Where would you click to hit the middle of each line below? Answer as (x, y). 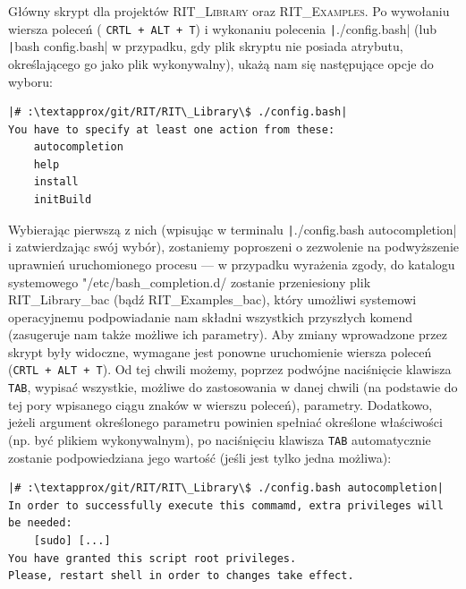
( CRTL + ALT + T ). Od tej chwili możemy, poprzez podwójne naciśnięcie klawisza (230, 369)
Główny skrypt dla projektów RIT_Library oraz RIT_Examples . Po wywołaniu (229, 11)
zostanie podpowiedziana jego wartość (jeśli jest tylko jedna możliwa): (200, 457)
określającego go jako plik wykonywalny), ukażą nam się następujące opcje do (221, 63)
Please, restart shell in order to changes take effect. (181, 576)
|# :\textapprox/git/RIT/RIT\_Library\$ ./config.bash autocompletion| (226, 488)
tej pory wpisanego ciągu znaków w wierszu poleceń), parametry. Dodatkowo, (220, 404)
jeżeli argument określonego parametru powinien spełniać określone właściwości (225, 422)
